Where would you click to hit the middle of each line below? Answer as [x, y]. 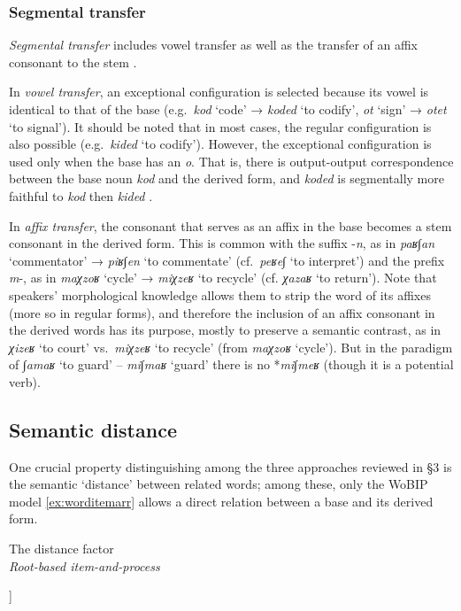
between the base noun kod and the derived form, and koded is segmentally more [227, 178]
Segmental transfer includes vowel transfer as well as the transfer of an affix [213, 45]
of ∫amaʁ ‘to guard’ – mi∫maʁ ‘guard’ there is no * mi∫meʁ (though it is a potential [231, 364]
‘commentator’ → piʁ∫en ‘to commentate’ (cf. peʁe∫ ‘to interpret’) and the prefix [227, 260]
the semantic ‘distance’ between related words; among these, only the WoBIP [219, 484]
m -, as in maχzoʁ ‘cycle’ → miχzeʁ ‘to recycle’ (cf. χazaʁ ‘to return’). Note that [223, 278]
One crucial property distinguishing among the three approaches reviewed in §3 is [230, 466]
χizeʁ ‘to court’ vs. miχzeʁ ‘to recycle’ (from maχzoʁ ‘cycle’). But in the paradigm [231, 347]
